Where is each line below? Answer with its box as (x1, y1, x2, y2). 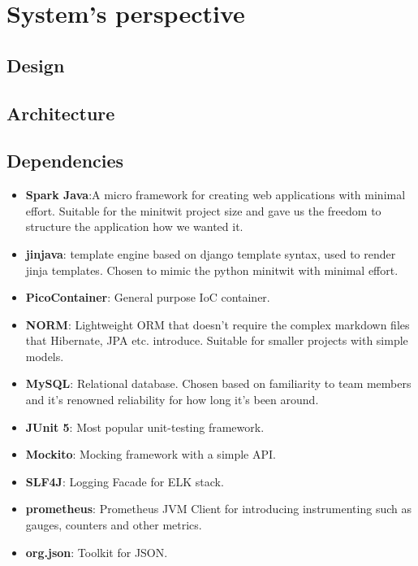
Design (6, 52, 65, 77)
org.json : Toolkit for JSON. (25, 543, 168, 560)
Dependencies (6, 148, 124, 173)
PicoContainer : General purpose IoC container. (25, 289, 270, 306)
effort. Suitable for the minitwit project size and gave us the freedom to (25, 202, 381, 219)
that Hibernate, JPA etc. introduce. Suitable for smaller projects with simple (25, 332, 408, 349)
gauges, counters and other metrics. (25, 516, 202, 533)
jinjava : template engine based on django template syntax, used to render (25, 245, 396, 262)
